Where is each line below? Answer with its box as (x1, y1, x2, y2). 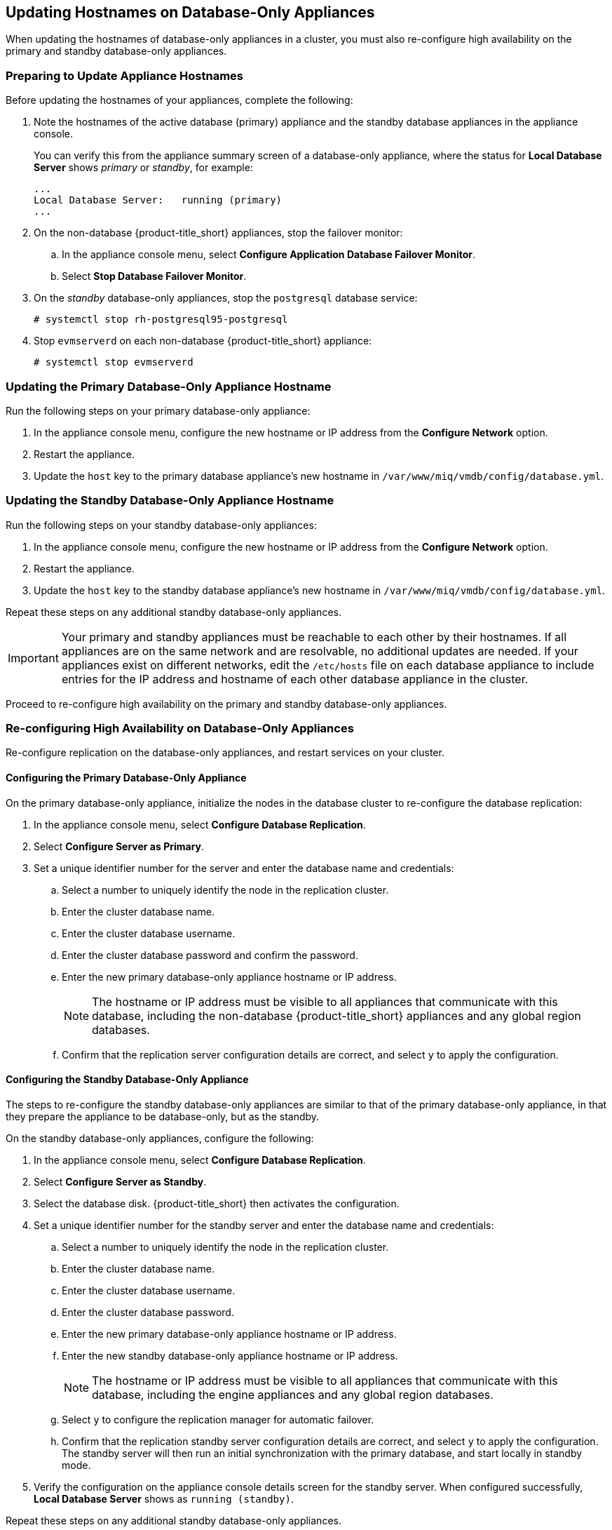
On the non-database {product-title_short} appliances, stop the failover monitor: (34, 227, 403, 239)
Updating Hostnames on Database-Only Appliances (6, 4, 375, 21)
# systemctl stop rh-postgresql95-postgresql (34, 314, 288, 326)
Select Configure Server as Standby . (34, 1175, 207, 1188)
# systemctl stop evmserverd (34, 356, 193, 368)
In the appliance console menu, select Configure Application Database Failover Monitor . (62, 248, 476, 261)
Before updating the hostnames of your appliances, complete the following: (6, 94, 353, 107)
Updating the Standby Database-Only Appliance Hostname (6, 493, 334, 508)
